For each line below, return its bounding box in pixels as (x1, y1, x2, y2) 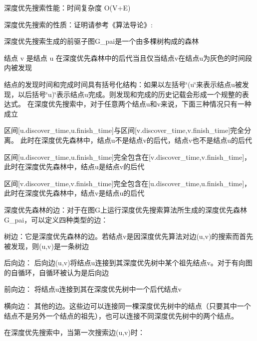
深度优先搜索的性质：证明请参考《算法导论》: (4, 19, 153, 29)
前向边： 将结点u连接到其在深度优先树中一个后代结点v (4, 284, 182, 294)
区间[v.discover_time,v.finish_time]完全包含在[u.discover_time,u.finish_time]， (4, 178, 252, 188)
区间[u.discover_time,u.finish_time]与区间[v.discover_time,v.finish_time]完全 (4, 125, 245, 135)
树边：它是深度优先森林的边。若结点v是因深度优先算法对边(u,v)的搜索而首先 (4, 231, 254, 241)
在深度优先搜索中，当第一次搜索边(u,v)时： (4, 327, 145, 338)
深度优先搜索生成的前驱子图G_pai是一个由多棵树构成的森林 (4, 36, 199, 46)
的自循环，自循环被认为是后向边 (4, 267, 109, 277)
